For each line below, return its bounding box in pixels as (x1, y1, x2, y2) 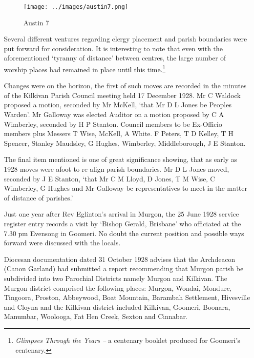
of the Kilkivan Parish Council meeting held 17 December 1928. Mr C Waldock (4, 90, 241, 100)
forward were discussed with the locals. (4, 238, 121, 248)
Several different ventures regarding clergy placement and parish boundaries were (4, 34, 247, 44)
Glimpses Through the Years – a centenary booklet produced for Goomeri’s (15, 335, 240, 345)
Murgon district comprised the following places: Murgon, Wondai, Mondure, (4, 282, 232, 293)
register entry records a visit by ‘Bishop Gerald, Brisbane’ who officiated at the (4, 219, 241, 228)
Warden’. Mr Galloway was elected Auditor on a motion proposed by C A (4, 109, 224, 119)
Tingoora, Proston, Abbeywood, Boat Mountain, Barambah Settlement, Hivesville (4, 292, 250, 302)
